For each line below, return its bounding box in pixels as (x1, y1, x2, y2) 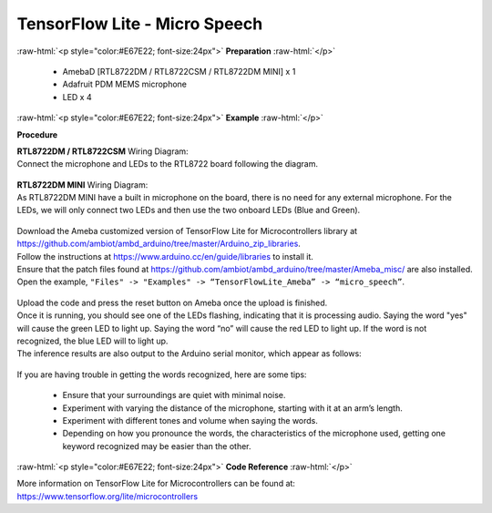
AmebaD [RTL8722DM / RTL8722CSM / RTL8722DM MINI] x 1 (62, 66, 296, 77)
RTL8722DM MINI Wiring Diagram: (16, 179, 149, 190)
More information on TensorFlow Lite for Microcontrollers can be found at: (16, 478, 296, 489)
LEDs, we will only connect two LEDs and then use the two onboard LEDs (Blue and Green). (16, 205, 361, 216)
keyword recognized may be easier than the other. (62, 440, 251, 451)
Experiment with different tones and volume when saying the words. (62, 415, 319, 426)
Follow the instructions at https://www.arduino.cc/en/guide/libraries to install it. (16, 251, 314, 262)
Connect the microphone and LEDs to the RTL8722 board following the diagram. (16, 159, 319, 169)
